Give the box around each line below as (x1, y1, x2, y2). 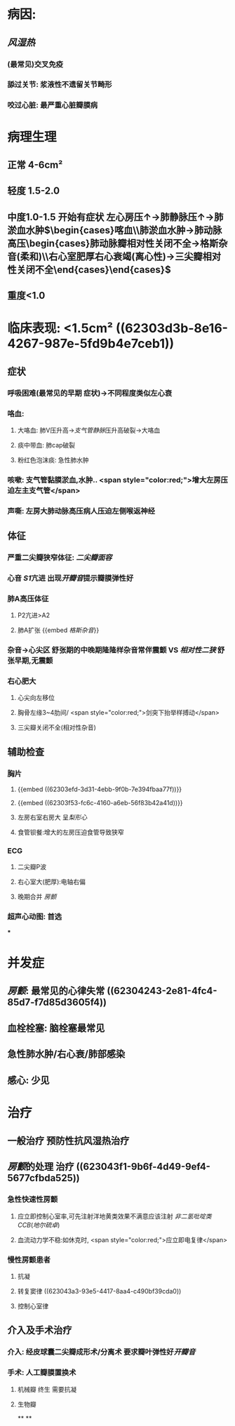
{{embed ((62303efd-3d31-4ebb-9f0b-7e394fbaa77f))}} (17, 785, 182, 793)
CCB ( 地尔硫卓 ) (17, 1220, 60, 1229)
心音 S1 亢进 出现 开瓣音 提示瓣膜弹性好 (7, 573, 134, 583)
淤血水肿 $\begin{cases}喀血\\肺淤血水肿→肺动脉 (7, 224, 222, 236)
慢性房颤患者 (7, 1255, 51, 1265)
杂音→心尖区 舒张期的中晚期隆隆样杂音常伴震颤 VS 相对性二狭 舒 (7, 645, 225, 655)
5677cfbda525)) (7, 1172, 81, 1184)
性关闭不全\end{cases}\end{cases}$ (7, 264, 171, 276)
